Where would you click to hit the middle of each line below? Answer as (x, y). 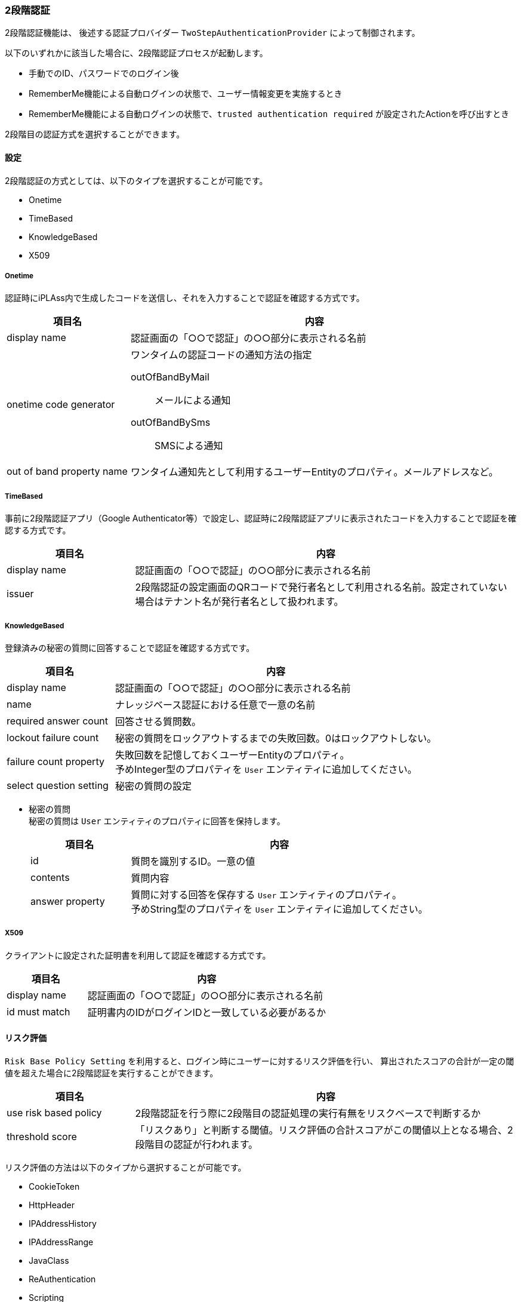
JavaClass (49, 1260)
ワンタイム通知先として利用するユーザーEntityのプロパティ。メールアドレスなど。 (314, 472)
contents (50, 877)
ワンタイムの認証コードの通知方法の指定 (221, 355)
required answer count (58, 721)
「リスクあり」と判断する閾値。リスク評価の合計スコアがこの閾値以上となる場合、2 (324, 1130)
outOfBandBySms (170, 423)
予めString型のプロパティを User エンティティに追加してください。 (279, 909)
